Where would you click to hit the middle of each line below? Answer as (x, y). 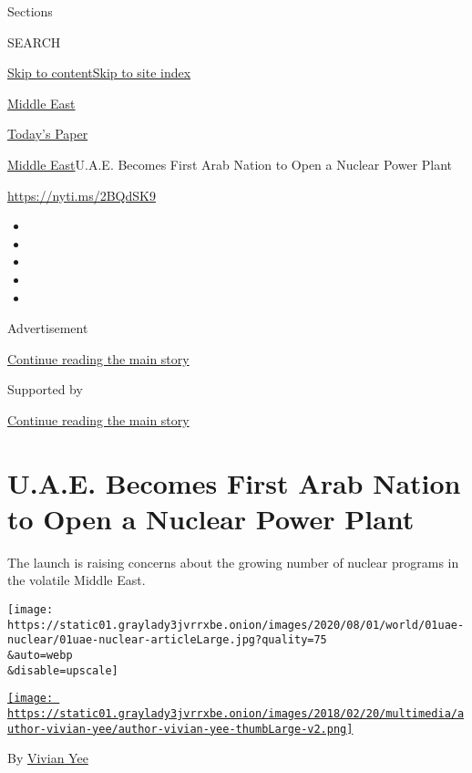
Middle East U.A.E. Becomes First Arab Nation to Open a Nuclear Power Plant (230, 164)
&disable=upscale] (63, 670)
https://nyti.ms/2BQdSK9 (82, 195)
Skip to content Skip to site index (99, 73)
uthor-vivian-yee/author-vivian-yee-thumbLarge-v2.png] (180, 729)
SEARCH (34, 42)
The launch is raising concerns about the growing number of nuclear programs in (233, 562)
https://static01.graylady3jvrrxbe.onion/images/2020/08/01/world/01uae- (236, 625)
